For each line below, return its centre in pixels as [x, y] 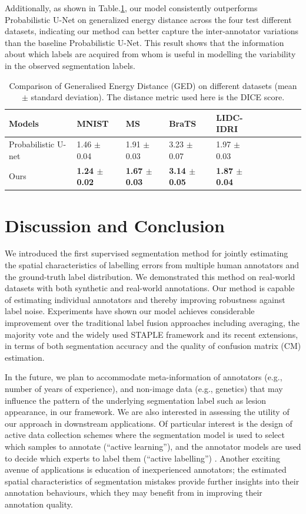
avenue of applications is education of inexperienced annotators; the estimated [146, 469]
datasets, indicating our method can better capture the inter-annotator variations [152, 31]
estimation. [25, 357]
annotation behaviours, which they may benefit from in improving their [134, 492]
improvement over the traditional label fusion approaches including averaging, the [152, 322]
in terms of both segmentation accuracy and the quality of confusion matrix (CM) [153, 346]
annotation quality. [39, 504]
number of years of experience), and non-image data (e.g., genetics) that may [144, 388]
